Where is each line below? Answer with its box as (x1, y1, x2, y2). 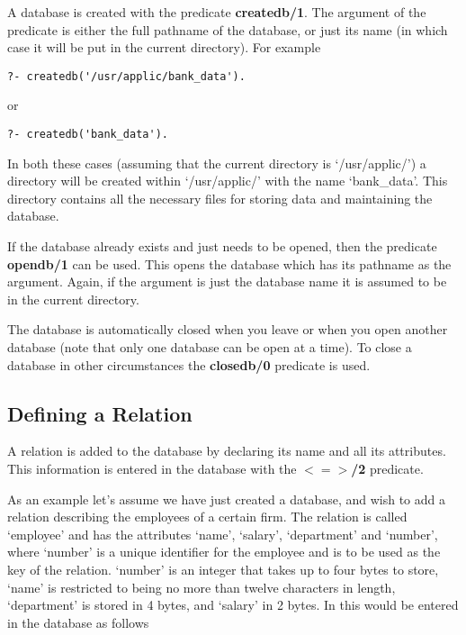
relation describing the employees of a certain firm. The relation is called (7, 507, 408, 526)
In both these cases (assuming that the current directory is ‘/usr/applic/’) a (7, 153, 426, 172)
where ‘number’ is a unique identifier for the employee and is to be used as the (7, 542, 441, 561)
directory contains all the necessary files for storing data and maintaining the (7, 188, 433, 207)
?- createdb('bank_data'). (7, 128, 168, 141)
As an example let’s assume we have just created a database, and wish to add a (7, 489, 446, 508)
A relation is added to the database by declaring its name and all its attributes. (7, 441, 446, 460)
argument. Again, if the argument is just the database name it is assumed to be (7, 272, 447, 291)
